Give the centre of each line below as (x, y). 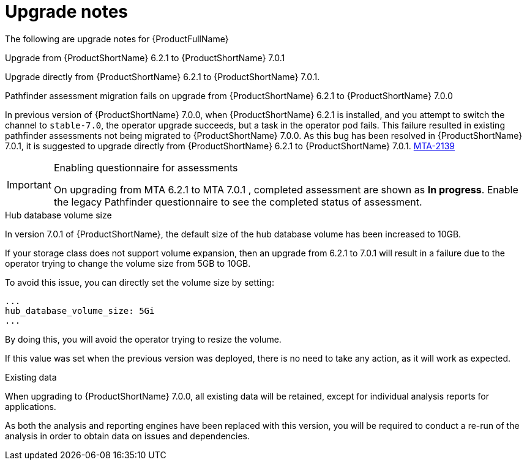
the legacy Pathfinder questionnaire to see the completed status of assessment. (238, 202)
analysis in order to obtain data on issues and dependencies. (128, 436)
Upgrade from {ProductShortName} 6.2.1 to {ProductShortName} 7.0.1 (145, 58)
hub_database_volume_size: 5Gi (80, 311)
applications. (31, 406)
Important (29, 184)
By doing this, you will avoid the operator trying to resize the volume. (143, 339)
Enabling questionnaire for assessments (146, 167)
